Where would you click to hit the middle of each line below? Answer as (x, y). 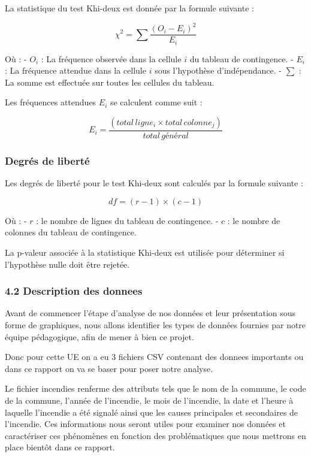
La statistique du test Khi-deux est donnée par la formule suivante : (129, 8)
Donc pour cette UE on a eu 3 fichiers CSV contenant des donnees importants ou (154, 357)
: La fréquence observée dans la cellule (111, 58)
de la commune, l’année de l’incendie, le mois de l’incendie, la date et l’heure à (149, 400)
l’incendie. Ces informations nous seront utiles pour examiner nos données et (145, 424)
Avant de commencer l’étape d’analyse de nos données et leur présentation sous (150, 313)
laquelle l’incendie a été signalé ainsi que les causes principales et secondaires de (152, 412)
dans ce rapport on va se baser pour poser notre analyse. (109, 368)
